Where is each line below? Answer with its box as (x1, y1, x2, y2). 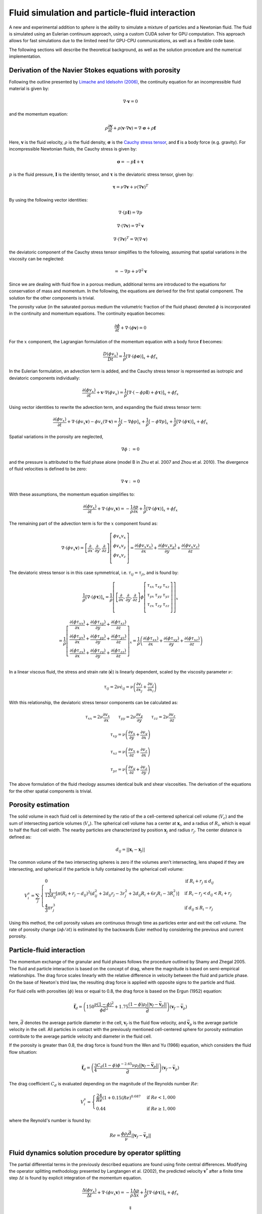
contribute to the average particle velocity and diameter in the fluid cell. (9, 1033, 152, 1039)
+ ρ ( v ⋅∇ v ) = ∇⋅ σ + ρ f (113, 125, 156, 131)
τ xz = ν (110, 749, 126, 756)
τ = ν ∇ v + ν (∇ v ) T (112, 184, 148, 190)
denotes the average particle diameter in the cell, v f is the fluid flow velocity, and (24, 1020, 186, 1027)
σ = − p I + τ (116, 159, 144, 165)
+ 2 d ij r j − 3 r (98, 891, 125, 897)
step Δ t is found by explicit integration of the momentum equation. (9, 1175, 142, 1181)
